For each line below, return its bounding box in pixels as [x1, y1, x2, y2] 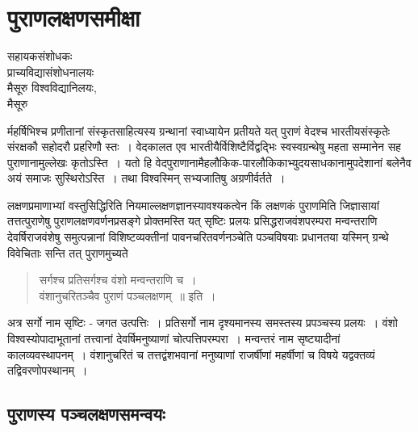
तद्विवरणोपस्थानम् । [7, 362, 88, 379]
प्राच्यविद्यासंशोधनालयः [7, 63, 94, 80]
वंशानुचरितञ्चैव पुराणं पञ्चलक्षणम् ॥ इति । [39, 287, 216, 304]
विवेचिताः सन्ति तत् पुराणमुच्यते [7, 244, 128, 261]
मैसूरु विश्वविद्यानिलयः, [7, 79, 97, 96]
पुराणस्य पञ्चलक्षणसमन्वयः [7, 401, 165, 426]
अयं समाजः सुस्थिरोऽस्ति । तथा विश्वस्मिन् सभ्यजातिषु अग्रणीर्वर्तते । [7, 170, 286, 187]
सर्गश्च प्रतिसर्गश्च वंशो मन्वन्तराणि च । [39, 271, 197, 288]
